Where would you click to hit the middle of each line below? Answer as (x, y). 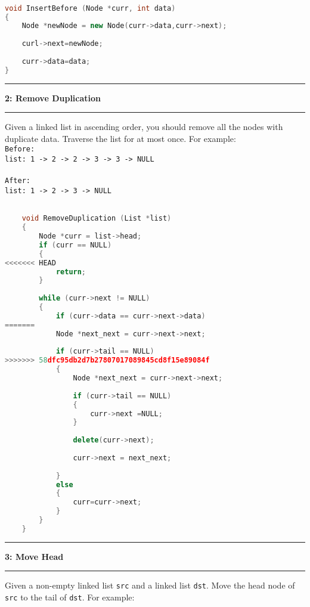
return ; (71, 272)
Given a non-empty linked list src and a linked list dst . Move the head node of (150, 585)
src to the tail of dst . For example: (70, 597)
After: (18, 181)
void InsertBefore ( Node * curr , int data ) (90, 8)
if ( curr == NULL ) (75, 245)
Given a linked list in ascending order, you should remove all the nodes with (144, 127)
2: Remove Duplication (53, 97)
